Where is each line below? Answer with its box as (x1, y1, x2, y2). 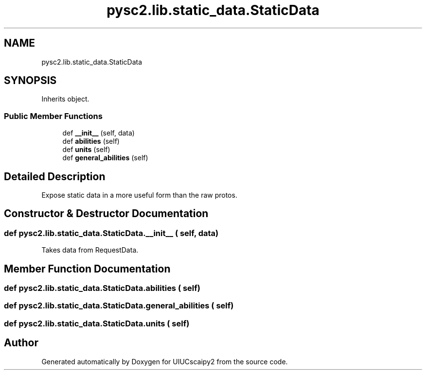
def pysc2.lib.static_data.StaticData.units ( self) (4, 318, 190, 328)
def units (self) (62, 145, 110, 154)
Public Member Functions (4, 111, 103, 121)
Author (4, 337, 38, 349)
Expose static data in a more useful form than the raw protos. (41, 191, 237, 200)
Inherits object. (41, 95, 89, 103)
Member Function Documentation (4, 262, 171, 275)
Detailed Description (4, 170, 106, 183)
